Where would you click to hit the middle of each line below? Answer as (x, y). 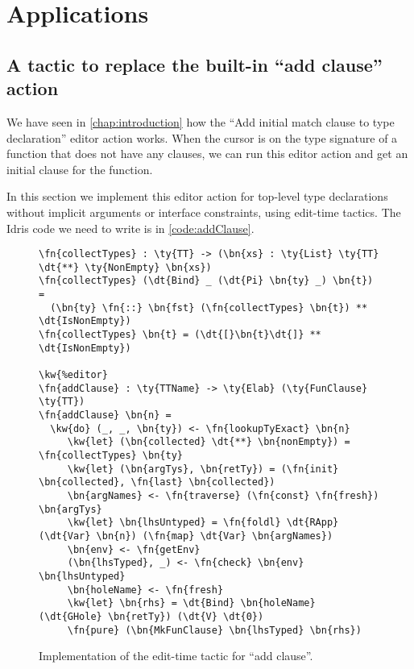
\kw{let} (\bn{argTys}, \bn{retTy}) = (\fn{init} (203, 469)
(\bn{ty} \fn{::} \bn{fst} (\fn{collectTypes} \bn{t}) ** (209, 307)
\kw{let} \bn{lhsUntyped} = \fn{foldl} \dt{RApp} (203, 523)
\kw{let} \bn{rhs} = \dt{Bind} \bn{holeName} (191, 603)
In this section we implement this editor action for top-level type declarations (197, 196)
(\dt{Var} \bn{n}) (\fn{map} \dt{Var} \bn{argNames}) (186, 536)
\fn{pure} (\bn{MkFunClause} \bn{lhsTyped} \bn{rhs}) (214, 630)
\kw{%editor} (73, 375)
